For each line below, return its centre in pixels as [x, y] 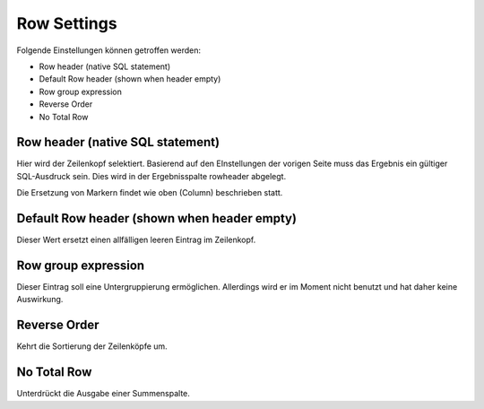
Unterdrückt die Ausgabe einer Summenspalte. [103, 394]
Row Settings [67, 23]
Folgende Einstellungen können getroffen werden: [109, 50]
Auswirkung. [40, 300]
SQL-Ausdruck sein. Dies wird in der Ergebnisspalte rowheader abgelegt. [151, 176]
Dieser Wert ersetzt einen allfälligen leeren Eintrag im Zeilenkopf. [136, 240]
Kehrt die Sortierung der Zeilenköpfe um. [92, 346]
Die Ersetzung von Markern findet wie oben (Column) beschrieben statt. [150, 193]
